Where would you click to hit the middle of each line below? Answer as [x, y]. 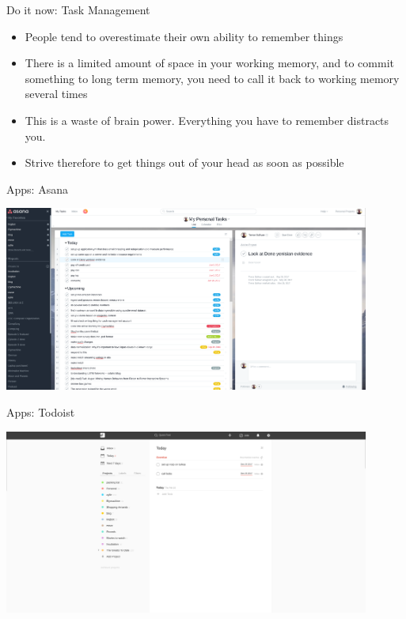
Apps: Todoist [41, 412]
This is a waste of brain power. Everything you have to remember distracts [207, 120]
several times [56, 94]
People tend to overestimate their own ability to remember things [184, 36]
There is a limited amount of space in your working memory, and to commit [209, 63]
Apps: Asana [37, 189]
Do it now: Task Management [78, 9]
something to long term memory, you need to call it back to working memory [212, 78]
